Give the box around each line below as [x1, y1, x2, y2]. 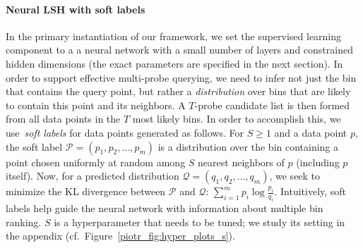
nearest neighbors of [198, 154, 285, 169]
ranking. [6, 214, 42, 229]
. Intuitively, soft [274, 184, 347, 199]
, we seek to [269, 168, 321, 183]
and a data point [274, 125, 347, 139]
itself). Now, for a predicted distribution [6, 168, 179, 183]
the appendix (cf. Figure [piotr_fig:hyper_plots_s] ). [6, 228, 235, 243]
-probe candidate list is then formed [194, 97, 350, 112]
